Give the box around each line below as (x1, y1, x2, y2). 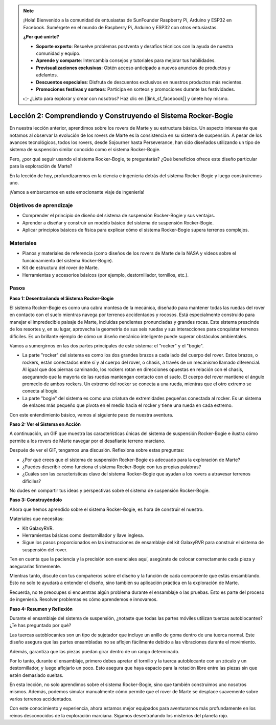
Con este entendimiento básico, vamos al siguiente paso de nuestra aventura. (9, 411, 174, 418)
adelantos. (36, 72, 58, 78)
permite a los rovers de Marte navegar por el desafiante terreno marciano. (9, 438, 166, 444)
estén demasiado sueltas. (9, 672, 64, 678)
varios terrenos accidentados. (9, 696, 73, 702)
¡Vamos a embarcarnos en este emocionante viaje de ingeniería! (9, 189, 145, 195)
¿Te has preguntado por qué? (9, 623, 72, 629)
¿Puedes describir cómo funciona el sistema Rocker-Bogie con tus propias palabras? (22, 464, 201, 470)
